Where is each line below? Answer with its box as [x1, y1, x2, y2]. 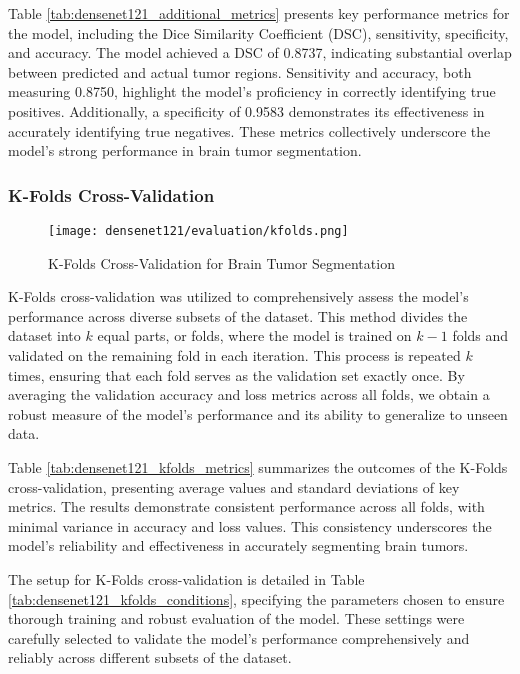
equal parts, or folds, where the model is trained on [97, 325, 412, 346]
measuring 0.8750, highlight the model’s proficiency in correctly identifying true [8, 81, 496, 102]
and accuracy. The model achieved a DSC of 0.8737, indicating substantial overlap [8, 42, 512, 63]
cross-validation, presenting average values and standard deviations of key [8, 476, 460, 497]
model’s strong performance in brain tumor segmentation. [8, 140, 362, 161]
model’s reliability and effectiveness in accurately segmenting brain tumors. [8, 535, 469, 556]
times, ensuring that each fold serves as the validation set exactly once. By [8, 364, 465, 385]
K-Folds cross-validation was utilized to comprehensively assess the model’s [8, 286, 469, 307]
